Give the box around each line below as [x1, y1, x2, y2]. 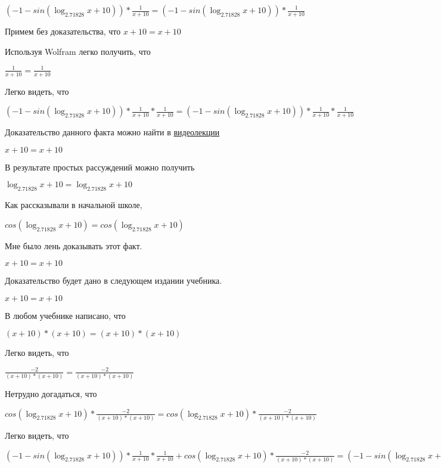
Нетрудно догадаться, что [5, 387, 97, 399]
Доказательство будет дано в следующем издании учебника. [5, 274, 222, 287]
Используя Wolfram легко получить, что [5, 45, 151, 57]
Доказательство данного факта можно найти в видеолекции [5, 126, 220, 138]
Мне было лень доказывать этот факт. [5, 239, 142, 252]
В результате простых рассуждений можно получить [5, 160, 195, 173]
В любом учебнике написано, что [5, 309, 126, 321]
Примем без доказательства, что [5, 25, 121, 37]
